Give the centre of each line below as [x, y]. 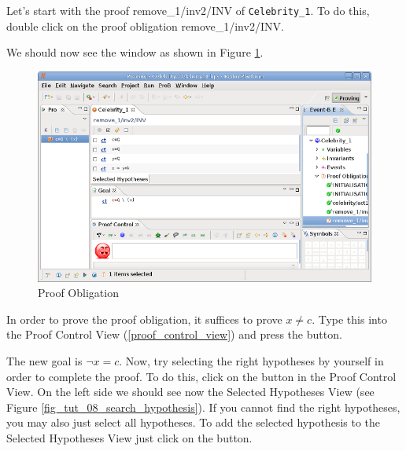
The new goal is [44, 360]
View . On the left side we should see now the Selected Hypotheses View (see [190, 392]
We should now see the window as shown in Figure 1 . [135, 52]
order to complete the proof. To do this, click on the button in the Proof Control [201, 376]
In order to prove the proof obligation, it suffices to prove [144, 319]
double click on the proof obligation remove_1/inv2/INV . [145, 26]
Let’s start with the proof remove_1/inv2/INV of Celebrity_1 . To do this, [188, 10]
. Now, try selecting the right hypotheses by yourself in [251, 360]
